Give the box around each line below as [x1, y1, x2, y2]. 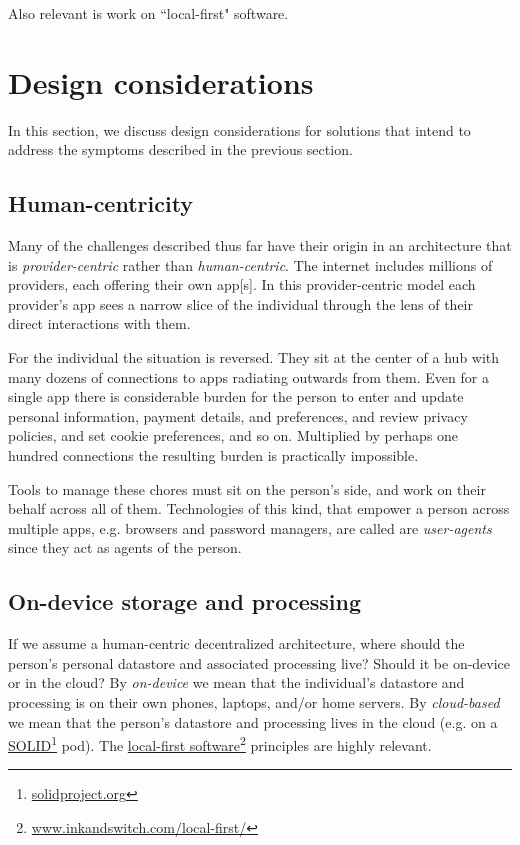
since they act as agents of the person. [8, 537, 242, 558]
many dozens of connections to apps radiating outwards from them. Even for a [8, 366, 489, 387]
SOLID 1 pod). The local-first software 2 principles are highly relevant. [8, 732, 432, 755]
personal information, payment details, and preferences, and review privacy [8, 405, 468, 426]
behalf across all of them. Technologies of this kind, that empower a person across [8, 498, 510, 519]
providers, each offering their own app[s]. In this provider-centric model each [8, 274, 476, 295]
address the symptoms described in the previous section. [8, 139, 353, 160]
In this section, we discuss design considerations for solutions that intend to [8, 119, 471, 140]
